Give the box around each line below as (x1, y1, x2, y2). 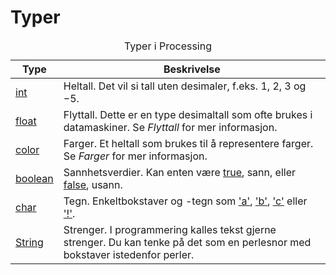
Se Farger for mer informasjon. (63, 149, 208, 163)
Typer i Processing (123, 39, 212, 53)
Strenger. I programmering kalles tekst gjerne (63, 222, 277, 236)
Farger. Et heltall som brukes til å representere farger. (63, 136, 314, 150)
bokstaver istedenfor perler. (63, 247, 195, 261)
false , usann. (63, 177, 123, 191)
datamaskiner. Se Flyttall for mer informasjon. (63, 120, 278, 134)
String (15, 235, 44, 249)
